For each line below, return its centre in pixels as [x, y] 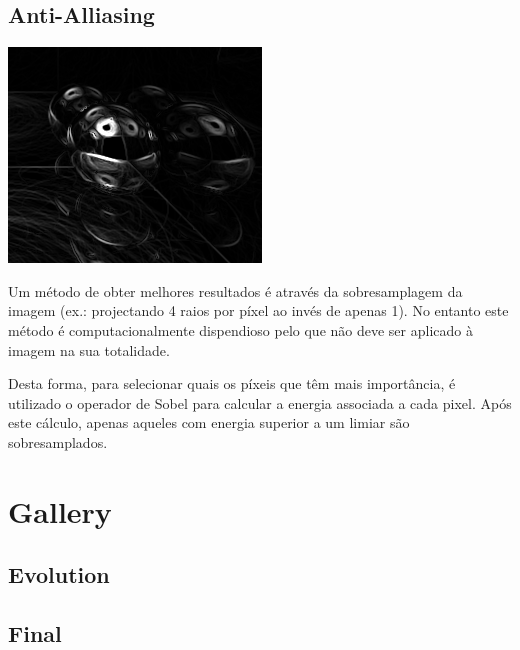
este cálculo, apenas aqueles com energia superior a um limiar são [209, 422]
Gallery [60, 510]
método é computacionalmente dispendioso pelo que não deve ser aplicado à [240, 329]
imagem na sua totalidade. [89, 349]
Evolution [59, 574]
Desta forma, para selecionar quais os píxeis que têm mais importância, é [232, 383]
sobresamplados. [58, 441]
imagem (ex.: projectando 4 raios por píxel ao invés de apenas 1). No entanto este [258, 310]
